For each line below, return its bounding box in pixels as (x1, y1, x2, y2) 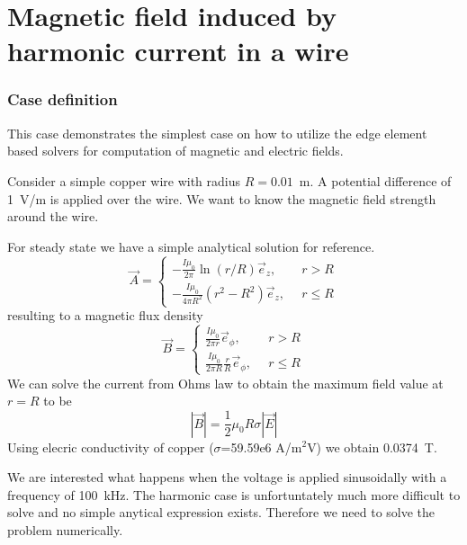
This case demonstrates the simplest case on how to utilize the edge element (7, 123, 427, 142)
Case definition (7, 88, 118, 111)
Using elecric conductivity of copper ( (7, 437, 214, 456)
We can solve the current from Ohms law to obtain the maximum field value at (7, 373, 444, 392)
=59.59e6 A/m (220, 437, 302, 456)
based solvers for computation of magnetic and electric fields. (7, 141, 344, 160)
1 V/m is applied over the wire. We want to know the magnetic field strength (7, 189, 436, 208)
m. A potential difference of (299, 171, 452, 190)
